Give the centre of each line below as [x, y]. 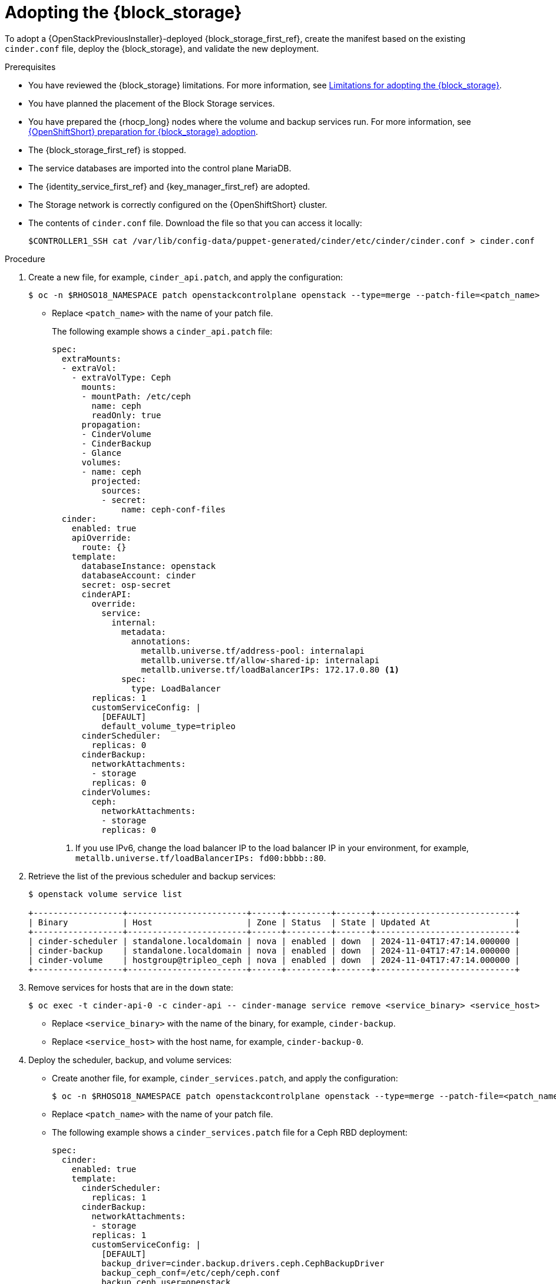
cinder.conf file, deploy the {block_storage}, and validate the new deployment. [162, 48]
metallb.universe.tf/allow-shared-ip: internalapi [260, 660]
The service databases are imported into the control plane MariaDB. [160, 168]
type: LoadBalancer [176, 688]
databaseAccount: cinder [139, 575]
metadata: [144, 632]
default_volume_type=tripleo [168, 726]
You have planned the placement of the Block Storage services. [152, 103]
